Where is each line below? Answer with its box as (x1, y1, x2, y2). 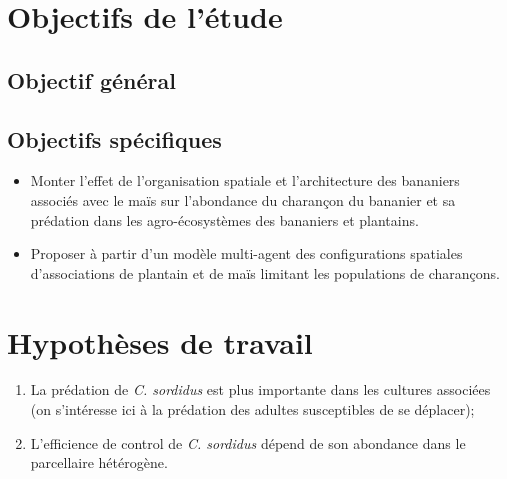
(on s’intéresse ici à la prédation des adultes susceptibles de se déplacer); (30, 399, 475, 420)
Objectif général (7, 64, 176, 95)
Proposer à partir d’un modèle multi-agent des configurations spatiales (30, 243, 463, 264)
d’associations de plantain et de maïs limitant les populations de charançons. (30, 262, 500, 283)
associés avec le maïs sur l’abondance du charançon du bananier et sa (30, 189, 456, 210)
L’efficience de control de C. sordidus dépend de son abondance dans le (30, 432, 466, 453)
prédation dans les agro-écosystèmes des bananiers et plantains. (30, 209, 419, 230)
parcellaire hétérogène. (30, 452, 168, 473)
